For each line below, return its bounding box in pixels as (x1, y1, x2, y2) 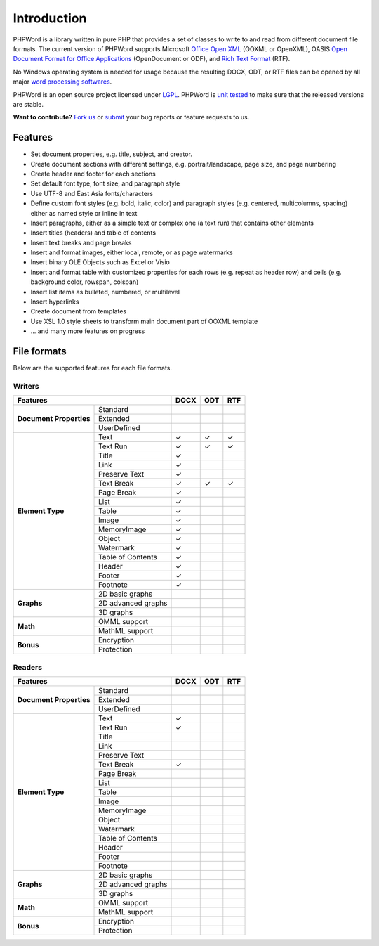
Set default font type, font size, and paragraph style (30, 179, 180, 188)
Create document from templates (30, 307, 126, 316)
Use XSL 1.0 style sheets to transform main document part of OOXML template (30, 317, 258, 325)
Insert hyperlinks (30, 297, 79, 306)
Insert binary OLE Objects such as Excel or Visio (30, 258, 170, 266)
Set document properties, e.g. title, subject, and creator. (30, 150, 193, 158)
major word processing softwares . (13, 77, 112, 86)
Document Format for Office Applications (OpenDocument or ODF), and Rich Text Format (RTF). (13, 55, 291, 63)
